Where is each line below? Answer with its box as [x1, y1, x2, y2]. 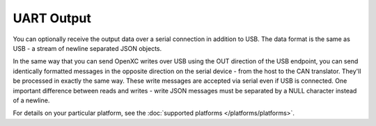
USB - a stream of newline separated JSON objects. [13, 44, 162, 52]
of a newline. [13, 96, 50, 104]
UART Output [13, 10, 92, 26]
